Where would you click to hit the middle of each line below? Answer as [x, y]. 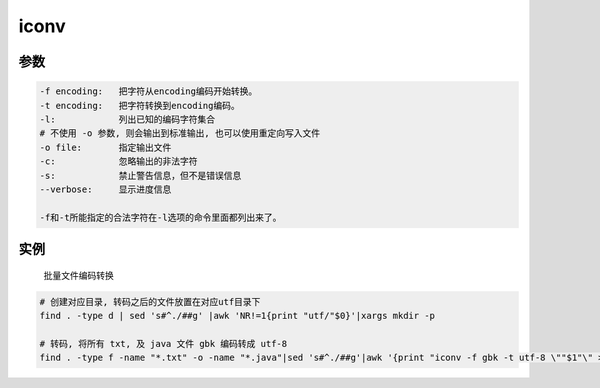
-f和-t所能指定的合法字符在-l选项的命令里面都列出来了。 [160, 217]
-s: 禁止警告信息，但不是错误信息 [140, 175]
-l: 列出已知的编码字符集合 [127, 119]
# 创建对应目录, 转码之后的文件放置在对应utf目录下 [150, 301]
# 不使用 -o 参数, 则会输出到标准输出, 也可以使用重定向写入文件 [179, 133]
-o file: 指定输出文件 [105, 147]
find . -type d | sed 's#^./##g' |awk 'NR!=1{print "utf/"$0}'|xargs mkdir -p [237, 316]
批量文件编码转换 [78, 275]
